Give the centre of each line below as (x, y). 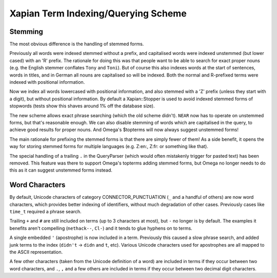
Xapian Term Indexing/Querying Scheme (98, 13)
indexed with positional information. (47, 82)
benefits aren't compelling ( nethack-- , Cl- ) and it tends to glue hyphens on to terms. (101, 228)
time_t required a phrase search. (45, 211)
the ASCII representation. (36, 252)
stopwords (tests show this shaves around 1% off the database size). (82, 106)
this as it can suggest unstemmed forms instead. (61, 170)
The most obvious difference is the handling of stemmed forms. (77, 44)
